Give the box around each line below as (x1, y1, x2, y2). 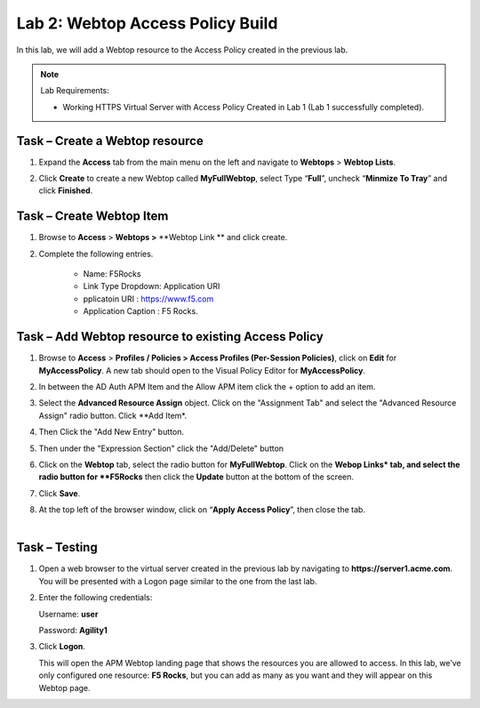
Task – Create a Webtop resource (16, 133, 204, 149)
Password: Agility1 (38, 624, 108, 635)
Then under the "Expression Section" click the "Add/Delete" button (38, 443, 284, 454)
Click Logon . (38, 641, 86, 652)
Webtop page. (38, 682, 91, 693)
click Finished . (38, 185, 93, 196)
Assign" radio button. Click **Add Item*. (38, 410, 188, 421)
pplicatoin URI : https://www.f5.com (83, 294, 214, 304)
